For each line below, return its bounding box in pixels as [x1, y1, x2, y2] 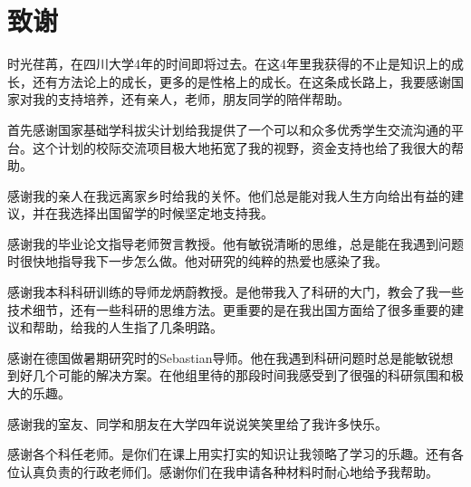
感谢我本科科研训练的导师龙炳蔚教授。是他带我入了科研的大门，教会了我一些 [7, 282, 464, 301]
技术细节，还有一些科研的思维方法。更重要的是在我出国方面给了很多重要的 [7, 300, 451, 319]
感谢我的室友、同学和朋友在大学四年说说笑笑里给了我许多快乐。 [7, 414, 388, 433]
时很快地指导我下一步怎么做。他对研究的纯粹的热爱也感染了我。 [7, 252, 388, 271]
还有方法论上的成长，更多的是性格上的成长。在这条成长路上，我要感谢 [32, 72, 451, 91]
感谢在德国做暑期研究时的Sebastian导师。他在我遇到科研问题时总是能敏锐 [7, 348, 441, 367]
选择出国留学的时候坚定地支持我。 [70, 204, 274, 223]
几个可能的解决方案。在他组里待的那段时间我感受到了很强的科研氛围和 [32, 366, 451, 385]
